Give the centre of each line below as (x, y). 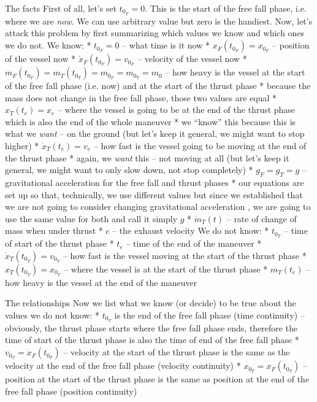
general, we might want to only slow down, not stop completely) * (129, 170)
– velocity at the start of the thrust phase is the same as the (177, 352)
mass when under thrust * (54, 230)
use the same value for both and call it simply (91, 218)
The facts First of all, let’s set (61, 8)
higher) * (22, 146)
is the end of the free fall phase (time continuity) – (209, 315)
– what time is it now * (166, 45)
